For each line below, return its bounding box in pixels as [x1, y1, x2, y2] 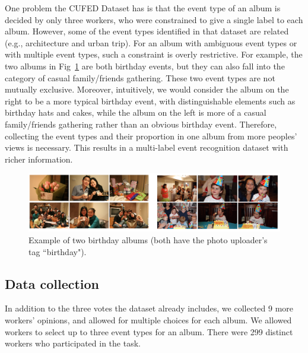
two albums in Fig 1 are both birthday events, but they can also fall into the [5, 59, 285, 72]
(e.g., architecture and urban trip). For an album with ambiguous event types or [5, 36, 297, 49]
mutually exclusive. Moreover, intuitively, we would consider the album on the [5, 83, 289, 96]
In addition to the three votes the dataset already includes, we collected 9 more [5, 302, 294, 314]
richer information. [5, 152, 73, 165]
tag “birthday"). [28, 245, 87, 257]
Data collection [5, 274, 100, 292]
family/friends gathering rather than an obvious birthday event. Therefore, [5, 117, 277, 130]
